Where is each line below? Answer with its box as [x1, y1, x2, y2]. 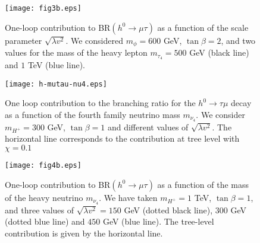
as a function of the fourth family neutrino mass [5, 108, 180, 120]
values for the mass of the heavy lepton [5, 46, 148, 59]
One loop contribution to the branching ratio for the [5, 97, 196, 109]
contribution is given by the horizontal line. [5, 226, 163, 239]
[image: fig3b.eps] [5, 4, 82, 12]
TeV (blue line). [27, 58, 85, 71]
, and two [221, 34, 256, 46]
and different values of [107, 120, 189, 133]
